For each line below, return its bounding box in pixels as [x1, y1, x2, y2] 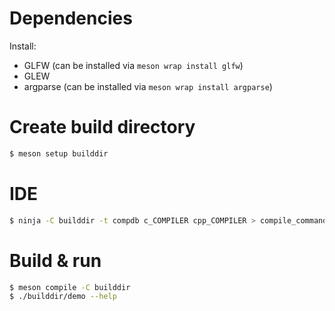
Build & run [9, 249, 102, 272]
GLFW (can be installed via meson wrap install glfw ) [23, 59, 244, 71]
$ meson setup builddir [9, 148, 109, 159]
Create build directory [9, 116, 196, 139]
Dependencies [9, 7, 133, 30]
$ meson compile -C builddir [9, 282, 131, 292]
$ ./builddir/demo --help [9, 292, 117, 302]
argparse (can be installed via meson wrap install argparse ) [23, 80, 273, 92]
